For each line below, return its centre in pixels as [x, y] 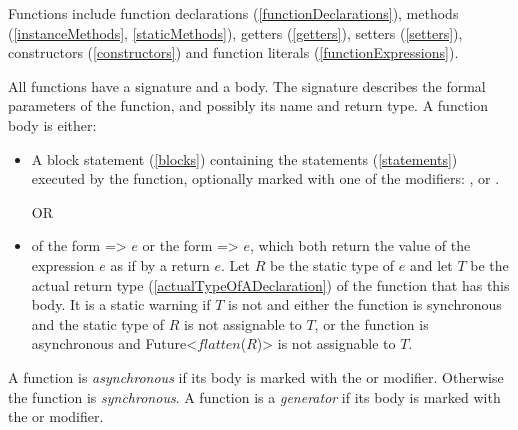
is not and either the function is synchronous [365, 304]
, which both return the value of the [360, 245]
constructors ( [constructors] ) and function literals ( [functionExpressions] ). [233, 52]
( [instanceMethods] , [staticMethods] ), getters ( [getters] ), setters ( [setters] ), [235, 32]
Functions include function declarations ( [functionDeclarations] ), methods [233, 13]
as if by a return [160, 264]
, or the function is [371, 323]
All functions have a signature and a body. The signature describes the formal [247, 85]
